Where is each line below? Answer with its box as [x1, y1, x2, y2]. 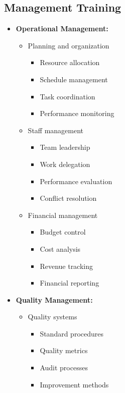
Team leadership [40, 142, 90, 152]
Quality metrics [40, 345, 88, 356]
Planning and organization [28, 40, 109, 50]
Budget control [40, 227, 86, 237]
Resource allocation [40, 57, 100, 68]
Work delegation [40, 158, 90, 169]
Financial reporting [40, 277, 99, 288]
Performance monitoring [40, 108, 114, 119]
